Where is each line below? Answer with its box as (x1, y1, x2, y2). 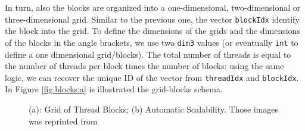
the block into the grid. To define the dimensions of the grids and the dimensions (5, 24, 300, 37)
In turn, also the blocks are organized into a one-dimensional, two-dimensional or (5, 1, 301, 13)
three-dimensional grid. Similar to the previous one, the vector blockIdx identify (5, 13, 300, 25)
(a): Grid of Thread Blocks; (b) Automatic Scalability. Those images (29, 102, 279, 115)
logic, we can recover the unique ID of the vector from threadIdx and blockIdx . (5, 71, 299, 83)
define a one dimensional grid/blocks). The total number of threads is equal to (5, 48, 291, 60)
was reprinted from (29, 114, 98, 127)
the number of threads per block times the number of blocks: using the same (5, 60, 284, 72)
